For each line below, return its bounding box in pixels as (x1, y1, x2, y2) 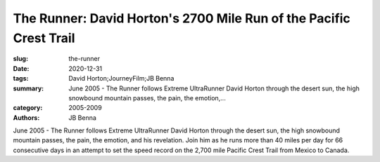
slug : (13, 55, 28, 63)
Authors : (13, 113, 40, 122)
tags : (13, 74, 29, 83)
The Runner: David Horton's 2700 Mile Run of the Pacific (13, 11, 351, 26)
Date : (13, 64, 30, 73)
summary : (13, 84, 44, 93)
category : (13, 104, 43, 112)
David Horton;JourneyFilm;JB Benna (68, 74, 175, 83)
